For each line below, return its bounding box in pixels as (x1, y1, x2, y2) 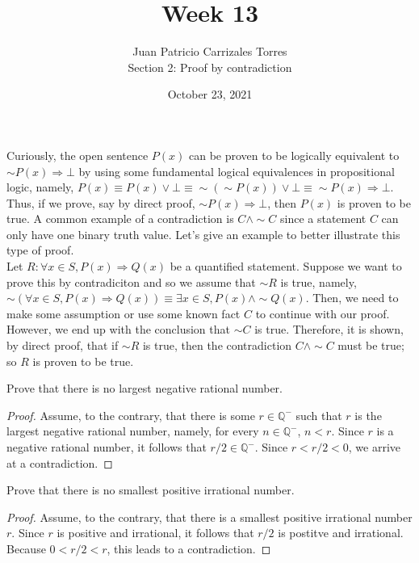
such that (295, 406, 342, 423)
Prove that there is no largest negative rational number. (6, 380, 283, 397)
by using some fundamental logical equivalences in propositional (78, 162, 395, 179)
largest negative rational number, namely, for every (6, 422, 259, 439)
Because (6, 540, 46, 557)
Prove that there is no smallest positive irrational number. (6, 481, 295, 498)
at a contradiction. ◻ (6, 454, 113, 471)
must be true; (337, 337, 404, 354)
